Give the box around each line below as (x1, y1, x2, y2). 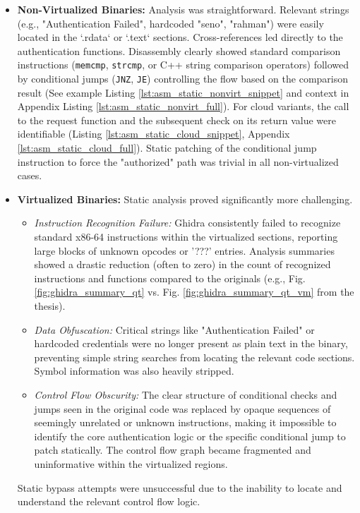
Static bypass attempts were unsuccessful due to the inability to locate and (17, 480, 342, 495)
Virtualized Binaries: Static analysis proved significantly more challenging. (17, 191, 353, 206)
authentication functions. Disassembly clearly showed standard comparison (17, 43, 341, 58)
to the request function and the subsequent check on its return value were (17, 112, 336, 127)
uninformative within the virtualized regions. (34, 456, 228, 471)
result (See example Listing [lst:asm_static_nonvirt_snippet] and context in (17, 85, 349, 99)
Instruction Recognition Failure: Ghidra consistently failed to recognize (34, 215, 341, 230)
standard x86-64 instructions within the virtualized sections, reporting (34, 229, 338, 244)
